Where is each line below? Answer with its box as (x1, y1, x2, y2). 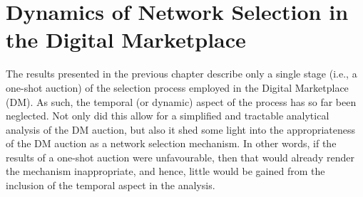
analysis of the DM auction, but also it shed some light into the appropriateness (6, 122, 356, 137)
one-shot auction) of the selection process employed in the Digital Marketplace (6, 80, 349, 95)
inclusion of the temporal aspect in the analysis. (6, 178, 215, 193)
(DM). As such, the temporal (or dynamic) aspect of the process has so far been (6, 94, 357, 109)
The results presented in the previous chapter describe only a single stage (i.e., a (6, 66, 357, 81)
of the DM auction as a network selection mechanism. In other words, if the (6, 136, 337, 151)
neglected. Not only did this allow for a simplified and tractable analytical (6, 108, 329, 123)
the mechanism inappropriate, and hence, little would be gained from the (6, 164, 325, 179)
